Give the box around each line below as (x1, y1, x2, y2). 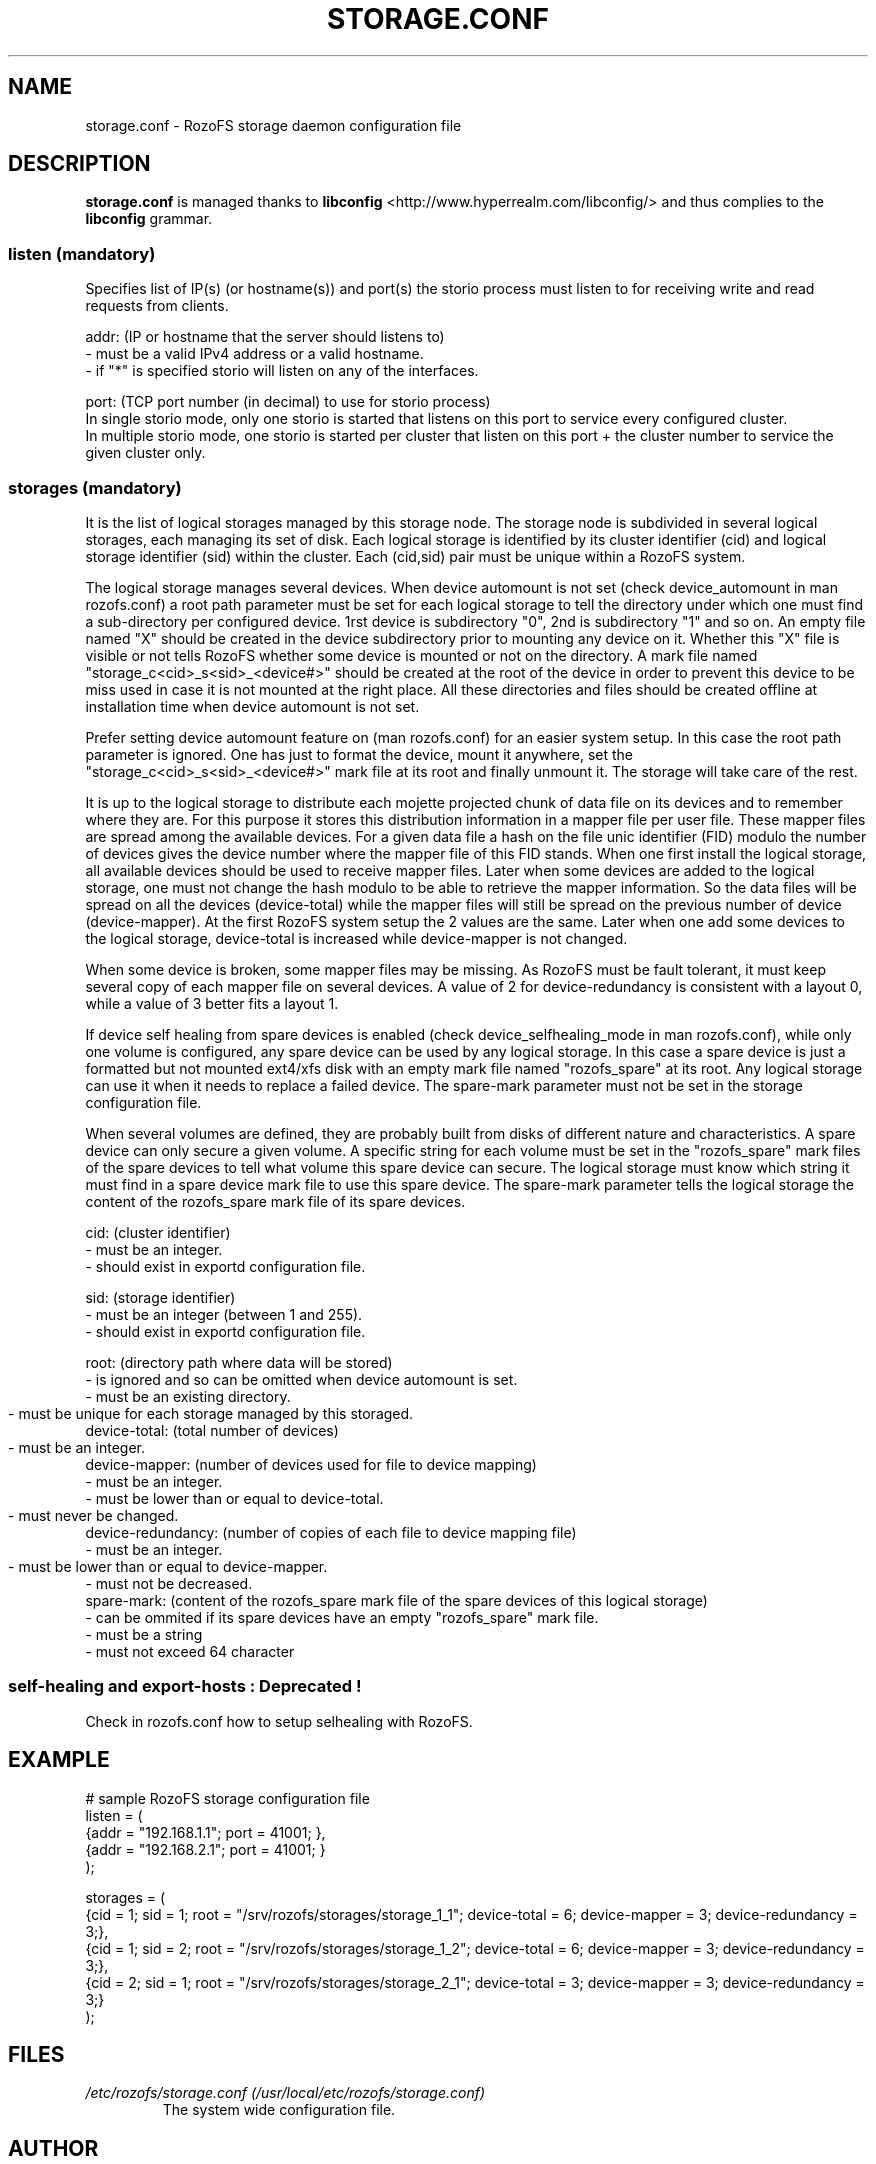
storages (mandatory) (8, 477, 182, 498)
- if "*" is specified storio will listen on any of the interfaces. (85, 362, 479, 380)
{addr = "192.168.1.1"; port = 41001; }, (85, 1823, 326, 1841)
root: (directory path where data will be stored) (85, 1353, 393, 1371)
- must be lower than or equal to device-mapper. (8, 1557, 328, 1575)
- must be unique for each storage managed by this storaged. (8, 1404, 414, 1422)
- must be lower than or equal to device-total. (85, 1489, 384, 1507)
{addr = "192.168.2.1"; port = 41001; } (85, 1840, 326, 1858)
